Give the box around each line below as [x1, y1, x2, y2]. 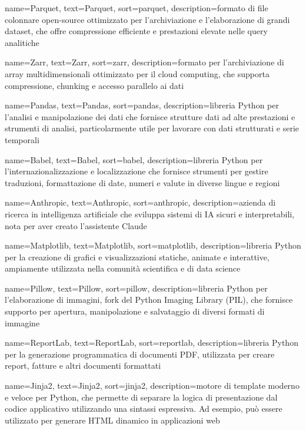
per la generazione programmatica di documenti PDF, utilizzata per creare [5, 348, 275, 360]
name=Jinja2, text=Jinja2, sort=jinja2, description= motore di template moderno [5, 379, 300, 392]
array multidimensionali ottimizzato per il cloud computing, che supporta [5, 67, 270, 80]
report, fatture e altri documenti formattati [5, 359, 161, 372]
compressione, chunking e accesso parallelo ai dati [5, 79, 184, 91]
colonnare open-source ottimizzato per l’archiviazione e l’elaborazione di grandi [5, 13, 290, 25]
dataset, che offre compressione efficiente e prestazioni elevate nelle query [5, 25, 268, 37]
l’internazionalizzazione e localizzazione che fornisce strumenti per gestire [5, 165, 268, 177]
